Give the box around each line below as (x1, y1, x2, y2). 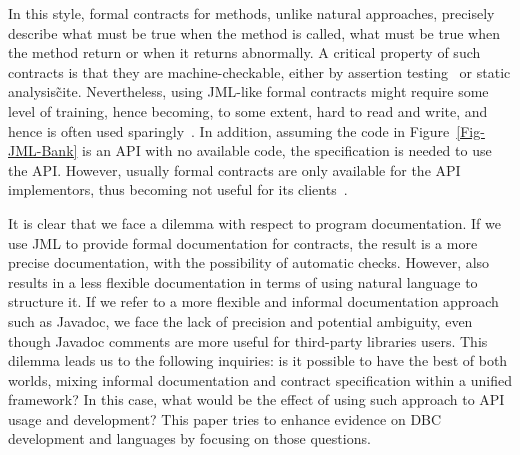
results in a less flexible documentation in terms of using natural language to (8, 271, 478, 292)
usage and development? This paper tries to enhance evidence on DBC (8, 408, 442, 429)
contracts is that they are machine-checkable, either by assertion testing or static (8, 61, 511, 82)
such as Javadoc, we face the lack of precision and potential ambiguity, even (8, 310, 473, 331)
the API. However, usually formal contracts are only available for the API (8, 159, 461, 180)
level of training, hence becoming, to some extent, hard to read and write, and (8, 100, 488, 121)
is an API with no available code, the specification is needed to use (82, 140, 492, 161)
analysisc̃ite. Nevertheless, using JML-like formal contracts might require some (8, 81, 489, 102)
